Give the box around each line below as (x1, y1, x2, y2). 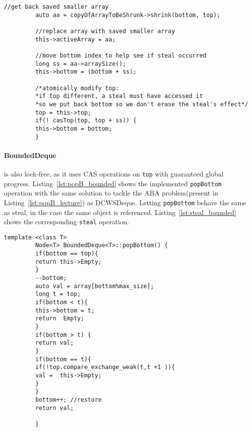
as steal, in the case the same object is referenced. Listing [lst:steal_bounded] (4, 207, 236, 217)
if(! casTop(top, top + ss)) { (35, 117, 137, 124)
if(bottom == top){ (35, 250, 98, 257)
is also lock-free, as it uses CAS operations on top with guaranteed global (4, 168, 224, 178)
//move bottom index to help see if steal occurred (35, 52, 207, 59)
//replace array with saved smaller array (35, 27, 175, 35)
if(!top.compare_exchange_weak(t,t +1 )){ (35, 364, 175, 371)
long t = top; (35, 291, 81, 298)
